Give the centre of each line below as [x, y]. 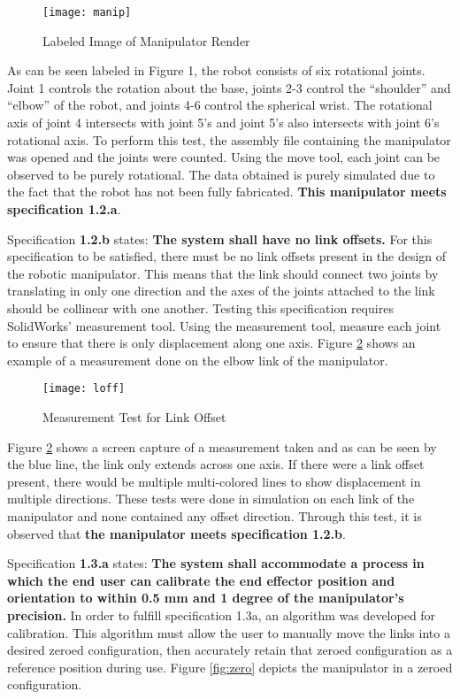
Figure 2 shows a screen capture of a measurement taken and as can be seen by [222, 446]
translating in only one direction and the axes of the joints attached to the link [221, 291]
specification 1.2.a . [64, 209]
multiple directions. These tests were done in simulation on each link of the [211, 499]
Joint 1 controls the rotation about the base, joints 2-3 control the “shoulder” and [229, 87]
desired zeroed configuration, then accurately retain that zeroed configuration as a [230, 650]
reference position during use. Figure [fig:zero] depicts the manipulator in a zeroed [230, 667]
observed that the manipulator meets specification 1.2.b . [176, 533]
